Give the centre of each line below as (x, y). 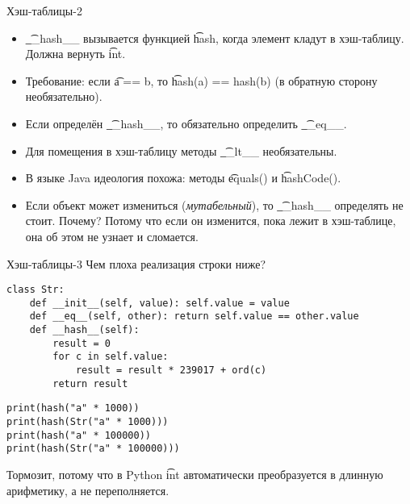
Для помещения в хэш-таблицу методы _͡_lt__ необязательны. (181, 150)
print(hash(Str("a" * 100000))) (93, 449)
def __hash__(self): (84, 330)
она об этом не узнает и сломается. (112, 236)
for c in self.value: (111, 357)
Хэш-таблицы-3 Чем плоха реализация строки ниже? (136, 263)
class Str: (36, 290)
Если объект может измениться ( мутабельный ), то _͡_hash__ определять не (214, 204)
